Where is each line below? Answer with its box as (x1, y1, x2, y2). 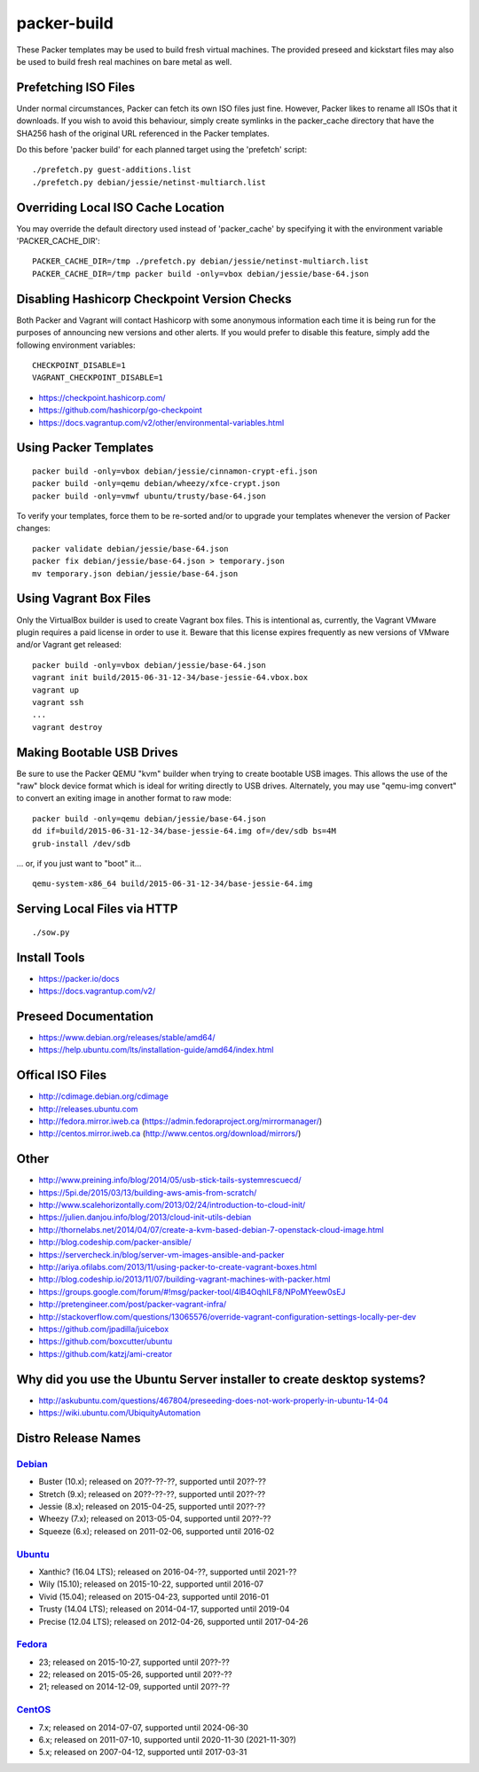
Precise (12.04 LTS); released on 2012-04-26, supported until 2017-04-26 (38, 1616, 309, 1627)
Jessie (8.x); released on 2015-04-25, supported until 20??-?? (38, 1501, 266, 1512)
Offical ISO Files (16, 1068, 107, 1083)
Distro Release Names (16, 1431, 141, 1446)
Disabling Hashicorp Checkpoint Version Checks (16, 291, 292, 306)
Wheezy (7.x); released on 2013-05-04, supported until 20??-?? (38, 1513, 271, 1525)
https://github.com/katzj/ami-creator (38, 1348, 173, 1359)
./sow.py (32, 927, 70, 937)
